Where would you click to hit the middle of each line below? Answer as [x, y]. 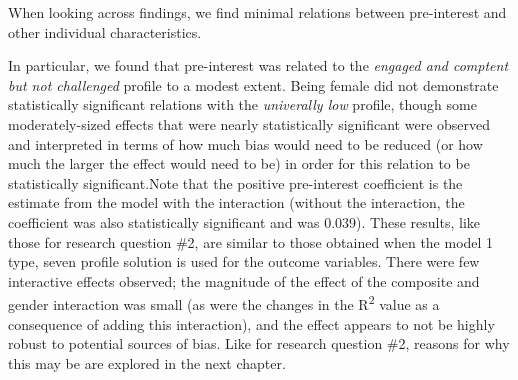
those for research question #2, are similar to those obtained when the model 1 [251, 241]
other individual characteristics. [105, 31]
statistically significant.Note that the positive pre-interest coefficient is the [235, 182]
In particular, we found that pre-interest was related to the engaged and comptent [258, 65]
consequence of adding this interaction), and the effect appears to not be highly [251, 323]
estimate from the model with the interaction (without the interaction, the [236, 202]
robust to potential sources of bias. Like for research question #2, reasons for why [259, 343]
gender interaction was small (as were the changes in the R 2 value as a [224, 302]
